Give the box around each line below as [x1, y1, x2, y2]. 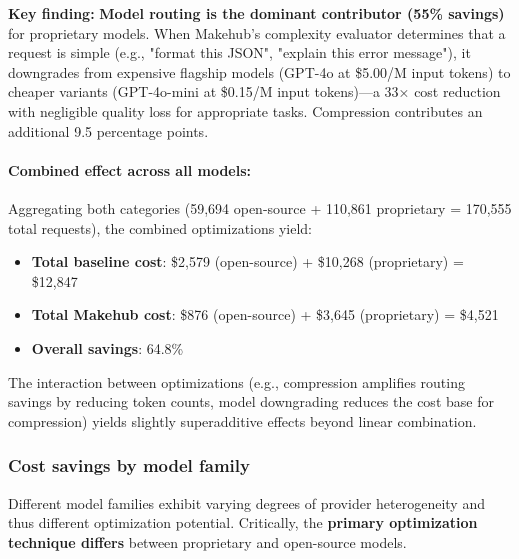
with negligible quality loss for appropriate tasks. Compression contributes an [8, 100, 483, 121]
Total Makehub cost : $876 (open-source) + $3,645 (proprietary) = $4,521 [31, 304, 499, 325]
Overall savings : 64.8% [31, 337, 184, 358]
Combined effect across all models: [8, 159, 251, 180]
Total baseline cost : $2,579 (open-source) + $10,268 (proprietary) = [31, 251, 464, 272]
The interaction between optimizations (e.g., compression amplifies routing [8, 371, 465, 392]
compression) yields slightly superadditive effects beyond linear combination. [8, 410, 477, 431]
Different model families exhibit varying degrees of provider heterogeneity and [8, 492, 485, 513]
